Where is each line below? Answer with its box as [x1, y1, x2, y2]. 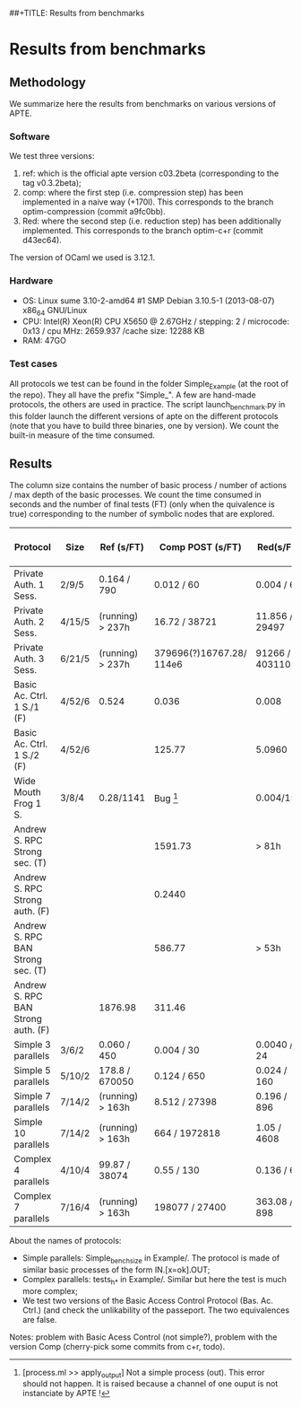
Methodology [9, 74, 87, 90]
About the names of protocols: [9, 1236, 122, 1246]
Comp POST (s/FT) [159, 541, 242, 554]
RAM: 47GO [21, 336, 67, 346]
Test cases [9, 358, 58, 371]
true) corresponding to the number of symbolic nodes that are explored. [9, 509, 275, 520]
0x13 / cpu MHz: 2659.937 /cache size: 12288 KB [21, 326, 205, 336]
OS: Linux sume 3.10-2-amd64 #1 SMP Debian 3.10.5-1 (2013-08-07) [21, 295, 275, 306]
